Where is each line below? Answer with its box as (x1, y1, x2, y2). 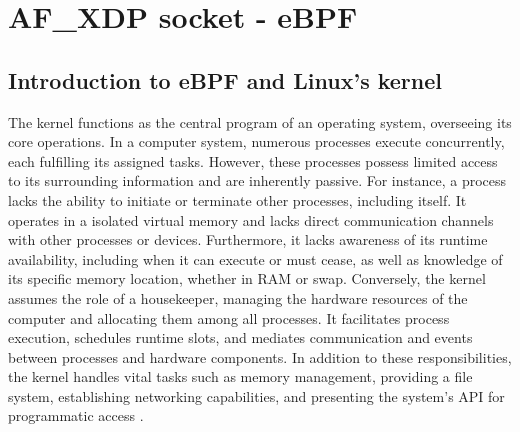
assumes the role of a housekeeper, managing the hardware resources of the (8, 287, 468, 308)
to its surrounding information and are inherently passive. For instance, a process (8, 170, 507, 191)
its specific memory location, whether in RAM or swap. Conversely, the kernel (8, 268, 486, 289)
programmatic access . (8, 405, 144, 426)
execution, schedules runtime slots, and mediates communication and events (8, 327, 473, 348)
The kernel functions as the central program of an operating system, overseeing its (8, 111, 512, 132)
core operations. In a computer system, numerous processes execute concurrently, (8, 131, 505, 152)
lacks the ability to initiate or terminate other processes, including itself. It (8, 189, 467, 210)
